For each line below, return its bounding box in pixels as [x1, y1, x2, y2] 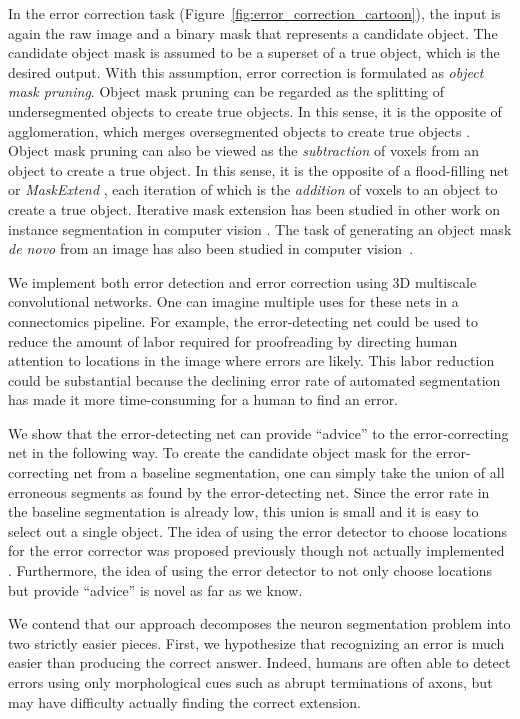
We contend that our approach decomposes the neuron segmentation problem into [8, 613, 511, 634]
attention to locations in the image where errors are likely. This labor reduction [8, 350, 495, 371]
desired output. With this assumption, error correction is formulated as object [8, 61, 484, 82]
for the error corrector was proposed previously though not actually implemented [8, 540, 505, 561]
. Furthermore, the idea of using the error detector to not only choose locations [8, 560, 493, 581]
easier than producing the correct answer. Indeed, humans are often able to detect [8, 652, 511, 673]
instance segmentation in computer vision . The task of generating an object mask [8, 218, 512, 239]
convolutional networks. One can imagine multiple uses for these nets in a [8, 291, 459, 312]
